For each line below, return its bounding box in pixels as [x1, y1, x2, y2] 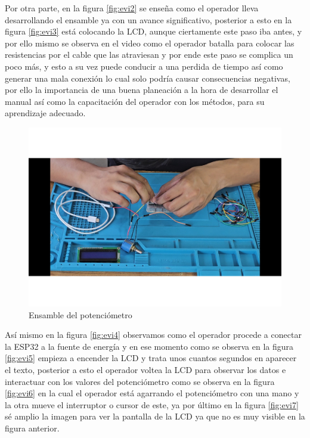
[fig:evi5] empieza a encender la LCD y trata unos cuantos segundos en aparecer [5, 352, 297, 364]
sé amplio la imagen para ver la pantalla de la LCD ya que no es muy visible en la [5, 410, 305, 423]
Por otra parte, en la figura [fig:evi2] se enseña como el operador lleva [5, 2, 259, 14]
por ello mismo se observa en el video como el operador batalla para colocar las [5, 36, 294, 49]
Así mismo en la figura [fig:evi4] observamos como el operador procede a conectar [5, 328, 302, 341]
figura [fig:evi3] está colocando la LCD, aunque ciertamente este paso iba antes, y [5, 25, 302, 38]
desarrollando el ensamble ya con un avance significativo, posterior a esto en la [5, 13, 292, 26]
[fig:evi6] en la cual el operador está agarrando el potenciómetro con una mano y [5, 387, 299, 399]
